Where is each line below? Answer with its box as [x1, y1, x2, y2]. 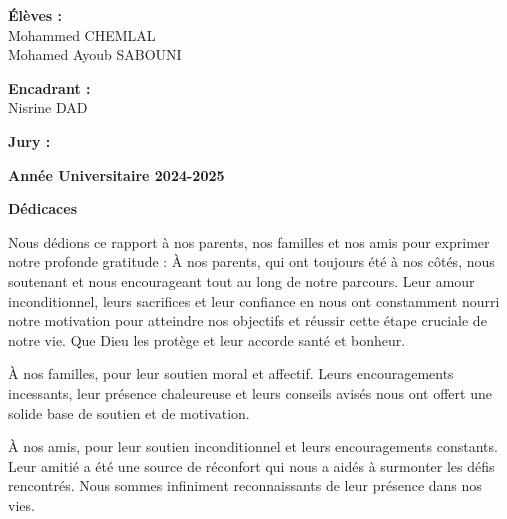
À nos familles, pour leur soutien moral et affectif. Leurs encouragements [8, 363, 454, 384]
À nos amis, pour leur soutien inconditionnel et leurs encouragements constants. [8, 436, 498, 457]
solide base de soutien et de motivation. [8, 402, 250, 423]
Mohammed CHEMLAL [8, 24, 156, 45]
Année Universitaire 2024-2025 [8, 164, 225, 185]
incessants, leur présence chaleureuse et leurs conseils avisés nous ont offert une [8, 382, 492, 403]
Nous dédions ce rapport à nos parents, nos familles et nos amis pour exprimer [8, 231, 490, 252]
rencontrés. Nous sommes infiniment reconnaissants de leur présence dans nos [8, 475, 482, 496]
